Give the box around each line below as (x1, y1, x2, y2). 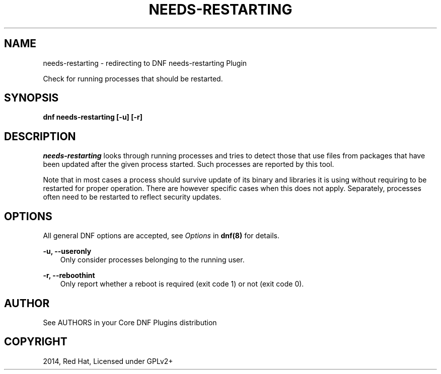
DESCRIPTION (4, 130, 76, 143)
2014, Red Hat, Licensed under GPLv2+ (43, 356, 173, 365)
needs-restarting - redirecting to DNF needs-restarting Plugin (43, 58, 247, 67)
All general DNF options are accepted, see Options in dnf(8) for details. (43, 231, 280, 240)
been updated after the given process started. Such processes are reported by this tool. (43, 160, 334, 169)
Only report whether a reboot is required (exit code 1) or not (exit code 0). (60, 279, 304, 289)
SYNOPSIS (4, 91, 59, 105)
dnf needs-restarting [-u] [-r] (43, 113, 143, 122)
